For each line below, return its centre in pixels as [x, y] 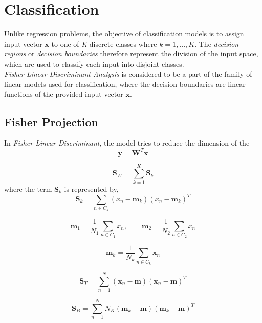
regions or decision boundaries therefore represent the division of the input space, [131, 54]
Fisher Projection [51, 121]
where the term [28, 188]
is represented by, [91, 188]
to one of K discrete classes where [104, 43]
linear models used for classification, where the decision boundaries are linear [125, 84]
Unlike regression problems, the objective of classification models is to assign [124, 34]
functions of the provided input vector [64, 94]
